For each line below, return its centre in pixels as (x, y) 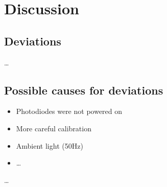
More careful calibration (54, 128)
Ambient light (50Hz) (50, 145)
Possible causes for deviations (84, 90)
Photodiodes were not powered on (69, 111)
